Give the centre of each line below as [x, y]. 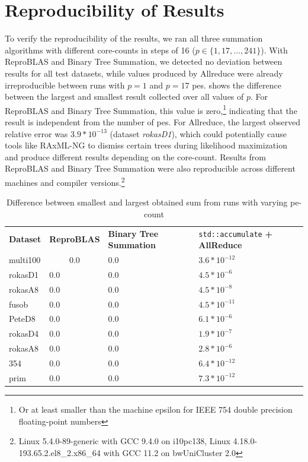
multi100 [25, 260]
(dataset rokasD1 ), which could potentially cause [198, 133]
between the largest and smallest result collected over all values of [124, 96]
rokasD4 [24, 333]
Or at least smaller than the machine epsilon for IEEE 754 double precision [155, 409]
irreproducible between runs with [65, 85]
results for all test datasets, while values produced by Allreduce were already [144, 73]
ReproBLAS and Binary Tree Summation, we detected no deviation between [144, 61]
